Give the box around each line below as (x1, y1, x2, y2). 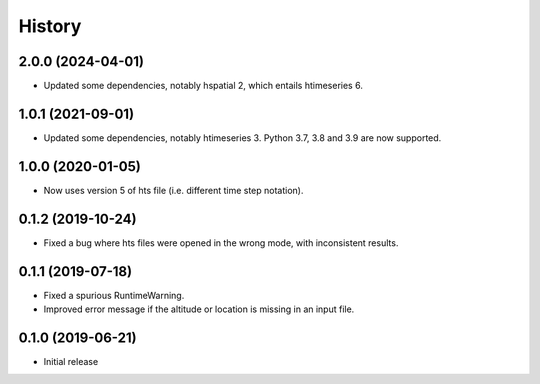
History (18, 15, 82, 37)
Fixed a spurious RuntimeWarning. (43, 289, 185, 301)
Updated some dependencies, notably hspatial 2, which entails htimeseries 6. (43, 80, 364, 92)
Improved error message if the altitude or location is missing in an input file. (43, 303, 355, 315)
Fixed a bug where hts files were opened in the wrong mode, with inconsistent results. (43, 236, 399, 249)
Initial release (43, 355, 99, 367)
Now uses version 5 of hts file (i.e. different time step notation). (43, 184, 304, 196)
